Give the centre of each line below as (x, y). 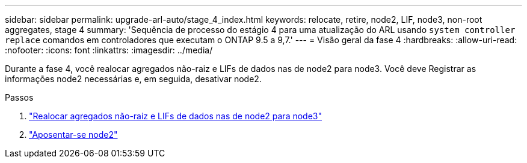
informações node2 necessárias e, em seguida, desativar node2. (133, 79)
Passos (19, 97)
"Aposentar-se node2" (73, 135)
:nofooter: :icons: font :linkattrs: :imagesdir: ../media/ (109, 50)
